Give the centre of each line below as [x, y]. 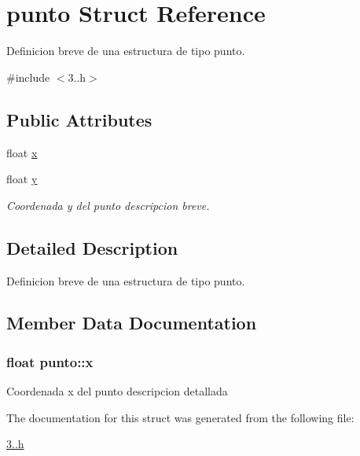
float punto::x [50, 361]
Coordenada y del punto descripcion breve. [108, 205]
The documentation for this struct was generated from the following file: [180, 417]
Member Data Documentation [132, 323]
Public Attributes [79, 119]
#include [28, 77]
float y [22, 179]
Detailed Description [92, 247]
